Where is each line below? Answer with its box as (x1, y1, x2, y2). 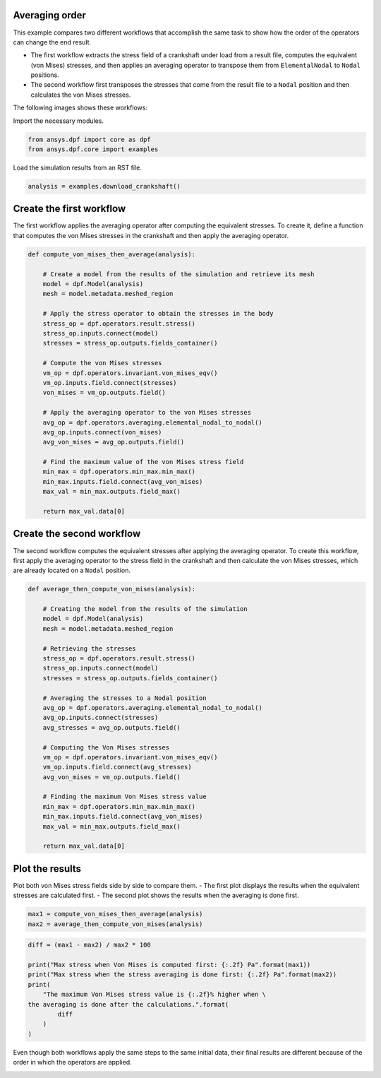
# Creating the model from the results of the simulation (42, 605, 248, 613)
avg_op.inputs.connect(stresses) (42, 713, 159, 722)
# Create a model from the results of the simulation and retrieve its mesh (42, 270, 315, 278)
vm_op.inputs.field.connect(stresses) (42, 379, 177, 386)
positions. (30, 71, 59, 79)
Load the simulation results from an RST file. (13, 163, 143, 172)
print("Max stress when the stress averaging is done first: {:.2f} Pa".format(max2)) (28, 971, 337, 978)
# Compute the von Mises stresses (42, 359, 162, 367)
